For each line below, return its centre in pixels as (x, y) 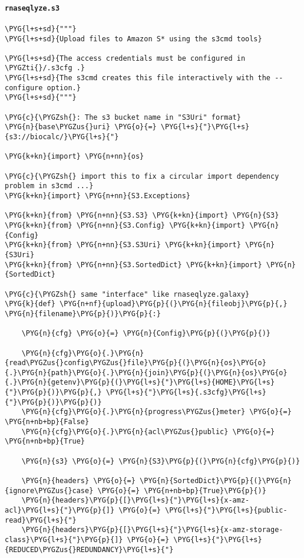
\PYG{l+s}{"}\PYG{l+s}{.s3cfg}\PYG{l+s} (186, 393)
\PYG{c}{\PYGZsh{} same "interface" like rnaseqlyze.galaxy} (127, 294)
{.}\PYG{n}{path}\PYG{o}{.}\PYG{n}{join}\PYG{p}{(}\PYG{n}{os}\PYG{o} (146, 372)
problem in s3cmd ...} (49, 186)
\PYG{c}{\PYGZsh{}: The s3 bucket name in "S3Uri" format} (123, 117)
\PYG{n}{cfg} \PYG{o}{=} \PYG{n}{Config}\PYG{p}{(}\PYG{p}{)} (146, 334)
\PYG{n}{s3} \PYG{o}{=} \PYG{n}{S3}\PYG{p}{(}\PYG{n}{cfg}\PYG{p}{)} (161, 461)
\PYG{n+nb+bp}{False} (47, 422)
